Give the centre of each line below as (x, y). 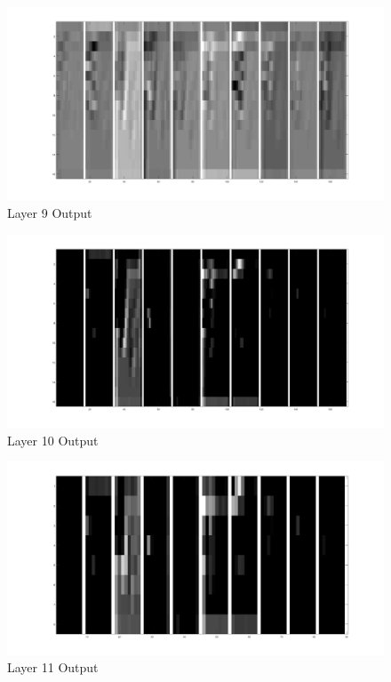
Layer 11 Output (53, 667)
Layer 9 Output (50, 212)
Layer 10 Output (53, 440)
